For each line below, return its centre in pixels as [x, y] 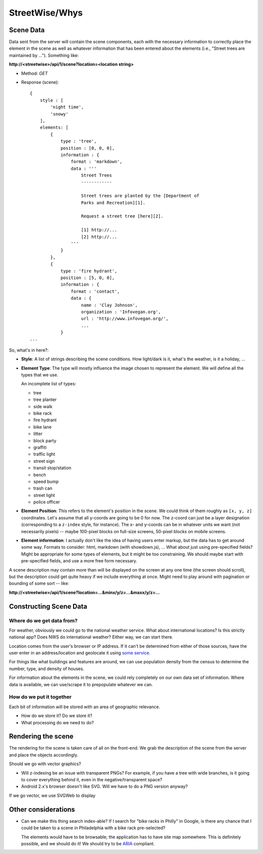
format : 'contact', [95, 291]
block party [45, 440]
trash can [43, 488]
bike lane [43, 427]
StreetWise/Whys [46, 13]
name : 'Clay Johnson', [110, 305]
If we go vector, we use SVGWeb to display [52, 795]
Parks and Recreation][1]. [113, 203]
